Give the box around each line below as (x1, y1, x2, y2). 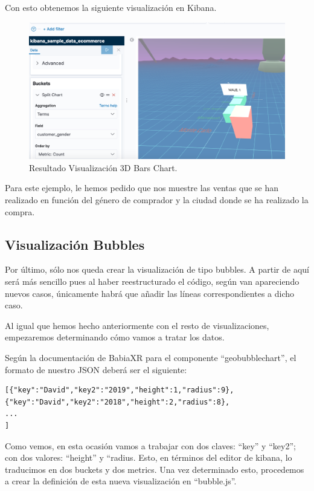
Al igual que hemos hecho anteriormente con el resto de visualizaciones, (5, 319, 269, 331)
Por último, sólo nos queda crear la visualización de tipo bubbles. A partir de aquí (5, 263, 309, 276)
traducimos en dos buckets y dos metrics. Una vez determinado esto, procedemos (5, 463, 304, 475)
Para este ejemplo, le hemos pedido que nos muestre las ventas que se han (5, 181, 279, 194)
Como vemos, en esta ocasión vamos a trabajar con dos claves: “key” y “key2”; (5, 439, 296, 452)
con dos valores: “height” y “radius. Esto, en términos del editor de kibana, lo (5, 451, 292, 464)
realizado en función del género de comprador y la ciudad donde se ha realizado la (5, 193, 309, 206)
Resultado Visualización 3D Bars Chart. (29, 161, 178, 174)
